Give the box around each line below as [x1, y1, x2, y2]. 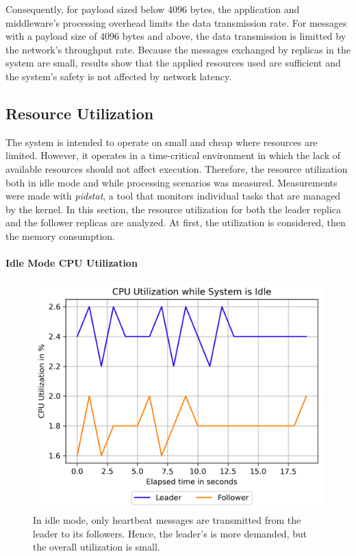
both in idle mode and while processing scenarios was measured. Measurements [5, 175, 338, 189]
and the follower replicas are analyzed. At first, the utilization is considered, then [5, 215, 346, 230]
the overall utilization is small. [33, 540, 160, 554]
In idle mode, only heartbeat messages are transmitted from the [33, 512, 301, 527]
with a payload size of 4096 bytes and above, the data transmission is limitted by [5, 29, 346, 43]
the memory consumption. [5, 228, 115, 243]
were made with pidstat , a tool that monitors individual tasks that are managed [5, 189, 341, 203]
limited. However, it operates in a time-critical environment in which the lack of [5, 148, 341, 162]
